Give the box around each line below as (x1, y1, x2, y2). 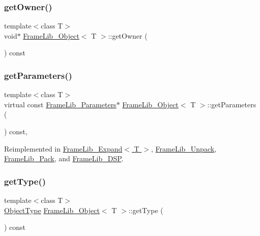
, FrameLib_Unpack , (151, 143, 217, 154)
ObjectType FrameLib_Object (4, 204, 100, 215)
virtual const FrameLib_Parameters (4, 99, 117, 109)
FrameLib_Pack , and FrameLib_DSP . (4, 153, 124, 164)
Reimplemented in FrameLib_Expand (4, 143, 123, 154)
